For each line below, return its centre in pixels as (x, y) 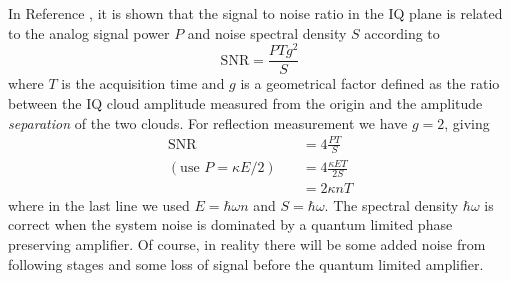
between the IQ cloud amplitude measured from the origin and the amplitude (245, 102)
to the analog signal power (89, 32)
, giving (467, 122)
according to (402, 32)
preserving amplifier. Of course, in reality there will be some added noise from (247, 244)
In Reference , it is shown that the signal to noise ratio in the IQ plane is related (255, 13)
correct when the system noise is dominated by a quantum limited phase (230, 224)
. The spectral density (391, 204)
